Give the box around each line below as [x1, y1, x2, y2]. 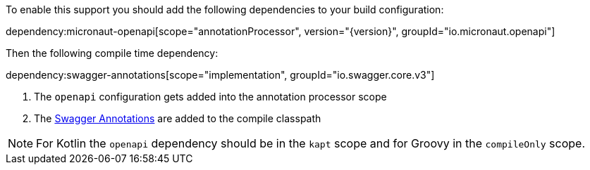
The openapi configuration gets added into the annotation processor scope [34, 91, 387, 103]
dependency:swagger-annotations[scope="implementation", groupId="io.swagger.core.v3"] [6, 69, 435, 81]
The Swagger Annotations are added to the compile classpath [34, 112, 321, 124]
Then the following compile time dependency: [6, 47, 219, 59]
